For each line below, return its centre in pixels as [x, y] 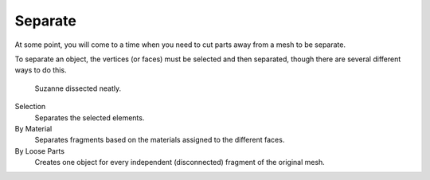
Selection [30, 107]
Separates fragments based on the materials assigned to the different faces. [160, 140]
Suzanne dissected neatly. [78, 88]
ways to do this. [41, 70]
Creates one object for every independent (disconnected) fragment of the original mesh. [180, 162]
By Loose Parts [40, 151]
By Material [33, 128]
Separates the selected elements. [90, 117]
